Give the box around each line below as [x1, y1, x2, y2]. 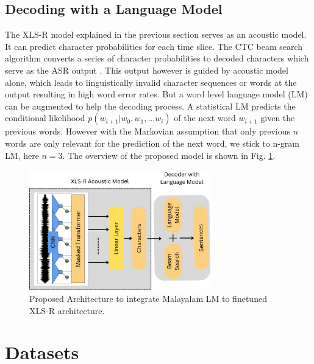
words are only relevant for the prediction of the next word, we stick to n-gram [5, 136, 300, 149]
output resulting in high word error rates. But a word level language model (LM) [5, 88, 308, 100]
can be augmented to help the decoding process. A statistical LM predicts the [5, 99, 296, 112]
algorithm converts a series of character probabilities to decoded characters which [5, 52, 309, 65]
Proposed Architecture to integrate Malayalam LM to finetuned [29, 292, 267, 304]
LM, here [5, 149, 39, 161]
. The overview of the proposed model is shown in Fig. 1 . [62, 149, 276, 161]
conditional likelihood [5, 111, 85, 124]
